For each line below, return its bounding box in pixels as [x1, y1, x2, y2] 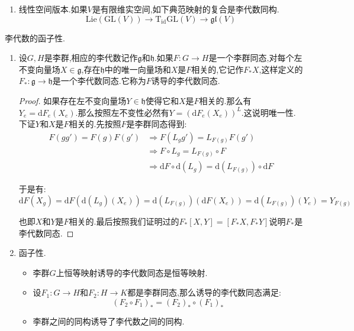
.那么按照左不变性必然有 [75, 106, 169, 118]
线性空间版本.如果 [18, 3, 88, 15]
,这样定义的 [259, 63, 303, 75]
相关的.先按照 [69, 118, 121, 130]
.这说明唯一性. [241, 106, 296, 118]
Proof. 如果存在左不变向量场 [18, 94, 127, 106]
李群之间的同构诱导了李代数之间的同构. [33, 314, 185, 327]
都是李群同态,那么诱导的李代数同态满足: [127, 286, 281, 298]
